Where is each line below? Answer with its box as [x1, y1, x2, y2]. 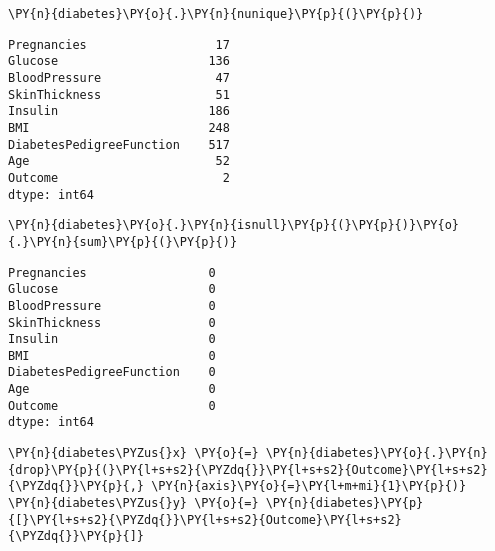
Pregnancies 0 [8, 265, 216, 280]
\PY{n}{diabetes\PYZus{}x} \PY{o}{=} [8, 446, 259, 461]
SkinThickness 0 [8, 315, 216, 330]
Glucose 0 [8, 282, 216, 297]
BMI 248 [8, 120, 230, 135]
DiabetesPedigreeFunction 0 [8, 365, 216, 380]
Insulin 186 [8, 104, 230, 119]
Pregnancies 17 [8, 37, 230, 52]
